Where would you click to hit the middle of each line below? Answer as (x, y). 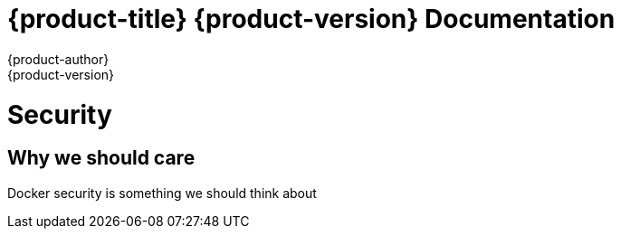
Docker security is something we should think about (162, 193)
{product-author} (58, 59)
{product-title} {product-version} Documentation (311, 19)
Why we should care (101, 158)
